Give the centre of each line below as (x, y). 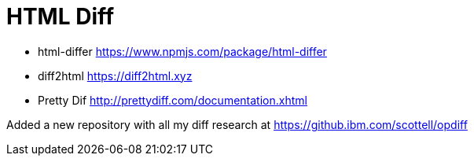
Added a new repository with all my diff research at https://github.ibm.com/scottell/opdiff (237, 124)
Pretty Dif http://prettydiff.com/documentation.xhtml (173, 100)
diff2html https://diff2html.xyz (115, 75)
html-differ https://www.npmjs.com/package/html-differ (182, 51)
